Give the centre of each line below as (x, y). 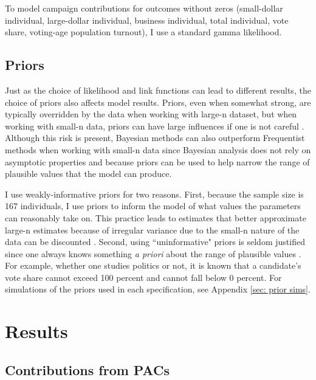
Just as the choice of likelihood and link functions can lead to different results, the (158, 90)
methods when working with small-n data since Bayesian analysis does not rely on (158, 149)
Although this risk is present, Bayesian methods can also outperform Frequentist (155, 138)
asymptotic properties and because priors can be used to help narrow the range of (157, 161)
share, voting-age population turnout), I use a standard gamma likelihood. (143, 32)
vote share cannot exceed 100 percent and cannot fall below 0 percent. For (143, 277)
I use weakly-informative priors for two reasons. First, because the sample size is (154, 194)
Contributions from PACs (87, 369)
